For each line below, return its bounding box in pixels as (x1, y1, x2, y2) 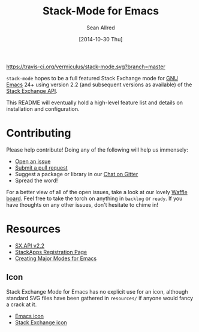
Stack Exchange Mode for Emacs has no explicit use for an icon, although (6, 288, 188, 295)
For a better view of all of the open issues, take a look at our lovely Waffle (6, 188, 188, 195)
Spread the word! (14, 177, 58, 184)
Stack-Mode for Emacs (42, 4, 159, 18)
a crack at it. (6, 301, 37, 308)
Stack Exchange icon (14, 319, 67, 326)
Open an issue (14, 158, 51, 165)
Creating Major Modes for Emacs (14, 255, 97, 262)
